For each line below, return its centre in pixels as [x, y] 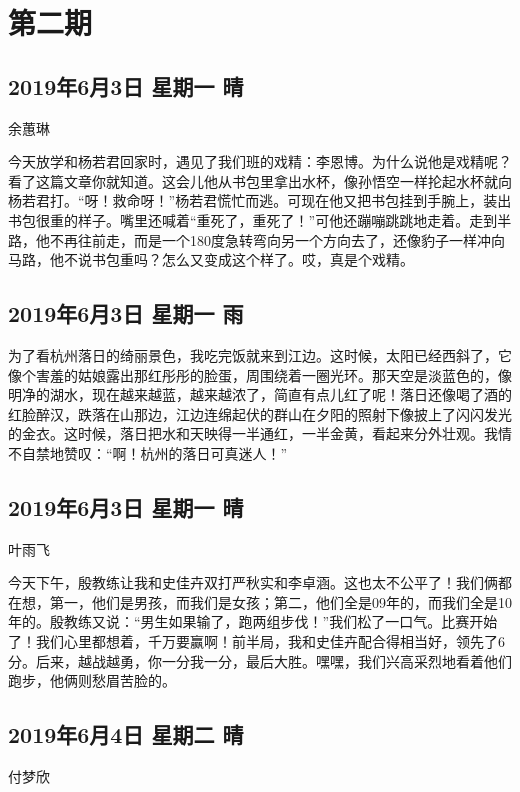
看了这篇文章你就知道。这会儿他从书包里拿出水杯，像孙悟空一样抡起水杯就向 [260, 180]
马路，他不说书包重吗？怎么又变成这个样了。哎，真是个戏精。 [211, 259]
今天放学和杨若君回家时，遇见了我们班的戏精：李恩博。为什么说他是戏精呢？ [260, 161]
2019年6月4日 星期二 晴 [126, 734]
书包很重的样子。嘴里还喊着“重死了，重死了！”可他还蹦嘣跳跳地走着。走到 [253, 219]
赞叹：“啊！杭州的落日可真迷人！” [175, 452]
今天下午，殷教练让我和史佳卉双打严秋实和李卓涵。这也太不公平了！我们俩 [253, 582]
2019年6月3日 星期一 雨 [126, 313]
